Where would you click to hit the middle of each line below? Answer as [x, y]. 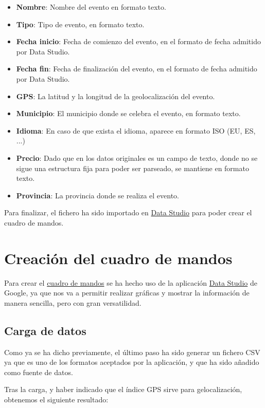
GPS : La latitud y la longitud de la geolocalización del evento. [116, 96]
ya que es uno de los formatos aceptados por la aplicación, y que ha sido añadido [132, 362]
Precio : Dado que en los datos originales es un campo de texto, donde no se [137, 157]
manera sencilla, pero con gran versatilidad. [73, 302]
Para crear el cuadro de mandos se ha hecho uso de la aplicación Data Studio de [131, 282]
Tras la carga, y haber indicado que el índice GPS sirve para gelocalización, [123, 389]
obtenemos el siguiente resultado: [56, 399]
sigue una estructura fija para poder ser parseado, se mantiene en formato [132, 168]
